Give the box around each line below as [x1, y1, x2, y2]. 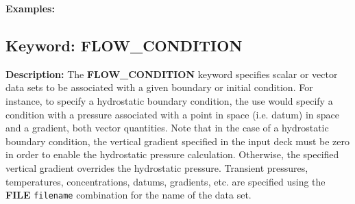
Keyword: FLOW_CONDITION [5, 34, 243, 55]
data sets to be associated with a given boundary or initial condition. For [5, 80, 313, 94]
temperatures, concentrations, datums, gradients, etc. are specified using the [5, 174, 326, 188]
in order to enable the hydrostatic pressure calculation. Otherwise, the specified [5, 147, 339, 162]
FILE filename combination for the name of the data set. [5, 188, 252, 202]
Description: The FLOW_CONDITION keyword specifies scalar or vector [5, 66, 338, 81]
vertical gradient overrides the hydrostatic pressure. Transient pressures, [5, 160, 308, 175]
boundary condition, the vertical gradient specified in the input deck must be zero [5, 133, 350, 148]
